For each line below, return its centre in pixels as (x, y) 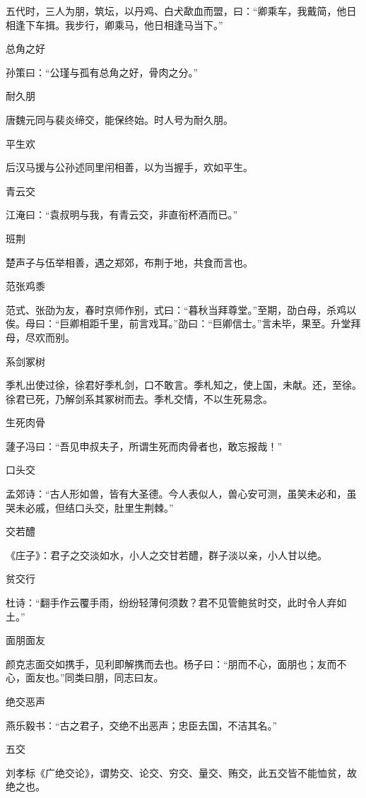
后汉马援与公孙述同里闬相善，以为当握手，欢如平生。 (129, 167)
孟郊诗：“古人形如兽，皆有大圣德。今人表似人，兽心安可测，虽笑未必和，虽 (181, 494)
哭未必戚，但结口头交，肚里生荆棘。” (90, 507)
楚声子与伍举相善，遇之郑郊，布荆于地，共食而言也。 (129, 262)
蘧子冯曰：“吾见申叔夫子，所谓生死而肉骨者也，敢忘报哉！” (144, 446)
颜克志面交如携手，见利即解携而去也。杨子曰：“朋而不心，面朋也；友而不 (176, 663)
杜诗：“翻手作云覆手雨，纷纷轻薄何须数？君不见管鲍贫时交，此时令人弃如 (176, 603)
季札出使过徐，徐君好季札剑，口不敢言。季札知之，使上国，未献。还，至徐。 (184, 385)
